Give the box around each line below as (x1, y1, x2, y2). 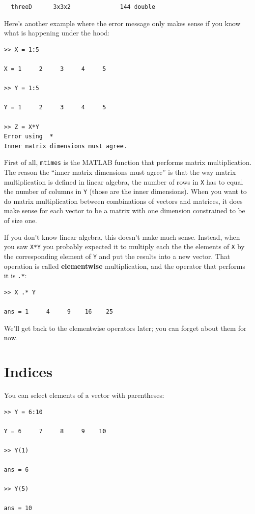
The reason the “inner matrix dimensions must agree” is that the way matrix (4, 166, 236, 177)
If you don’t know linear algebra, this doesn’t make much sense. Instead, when (4, 231, 240, 242)
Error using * (4, 133, 54, 140)
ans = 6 (4, 466, 29, 474)
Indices (4, 361, 53, 381)
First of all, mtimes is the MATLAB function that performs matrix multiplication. (4, 157, 252, 167)
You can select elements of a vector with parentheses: (4, 389, 164, 400)
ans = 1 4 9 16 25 (4, 308, 113, 315)
